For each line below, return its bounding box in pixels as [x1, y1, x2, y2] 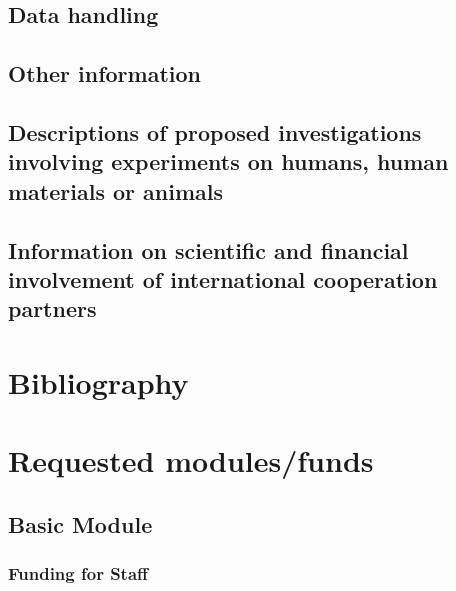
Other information [8, 58, 201, 89]
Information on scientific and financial [8, 234, 409, 265]
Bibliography [8, 361, 189, 402]
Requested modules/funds [8, 440, 374, 481]
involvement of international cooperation [8, 263, 438, 294]
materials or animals [8, 175, 223, 206]
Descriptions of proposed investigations [8, 116, 422, 147]
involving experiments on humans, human [8, 146, 449, 177]
